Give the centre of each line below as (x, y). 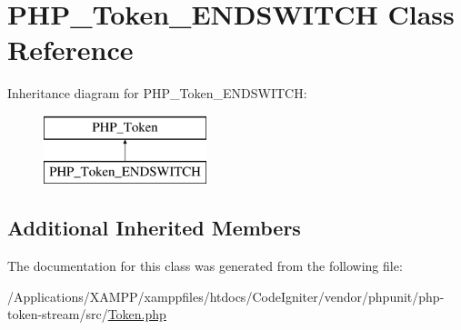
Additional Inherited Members (154, 228)
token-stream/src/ (58, 314)
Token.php (137, 314)
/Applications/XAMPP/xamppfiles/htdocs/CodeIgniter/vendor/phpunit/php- (226, 296)
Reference (70, 50)
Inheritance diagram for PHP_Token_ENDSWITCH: (157, 93)
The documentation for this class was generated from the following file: (205, 266)
